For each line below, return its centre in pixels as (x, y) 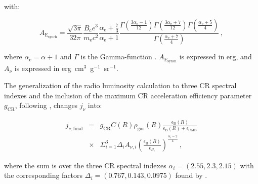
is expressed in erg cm (49, 68)
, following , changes (46, 105)
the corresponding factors (44, 175)
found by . (191, 175)
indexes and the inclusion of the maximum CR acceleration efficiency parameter (128, 95)
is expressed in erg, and (216, 57)
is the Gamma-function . (119, 57)
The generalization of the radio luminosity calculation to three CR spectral (120, 85)
